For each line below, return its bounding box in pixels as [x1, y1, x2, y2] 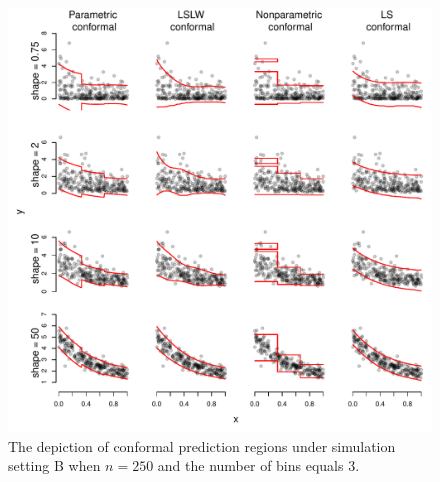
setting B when [8, 455, 101, 476]
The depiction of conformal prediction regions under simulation [8, 435, 396, 456]
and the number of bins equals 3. [157, 455, 360, 476]
